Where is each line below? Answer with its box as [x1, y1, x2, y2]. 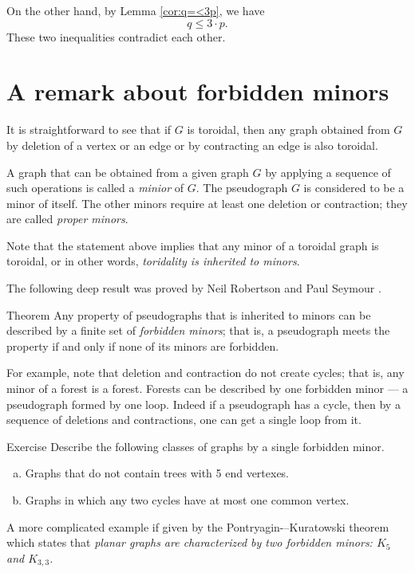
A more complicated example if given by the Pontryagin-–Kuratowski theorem [6, 518, 389, 535]
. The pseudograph [196, 179, 288, 196]
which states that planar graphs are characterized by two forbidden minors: [6, 534, 373, 551]
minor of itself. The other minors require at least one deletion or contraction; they [6, 194, 408, 211]
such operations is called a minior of [6, 179, 184, 196]
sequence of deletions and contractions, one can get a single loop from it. [6, 411, 362, 428]
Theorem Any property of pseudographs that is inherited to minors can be [6, 306, 371, 323]
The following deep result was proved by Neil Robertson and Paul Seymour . [6, 280, 381, 296]
